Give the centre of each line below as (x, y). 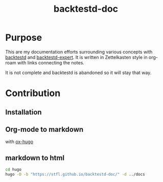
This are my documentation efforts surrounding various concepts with (79, 52)
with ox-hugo (19, 142)
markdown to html (35, 158)
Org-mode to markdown (44, 129)
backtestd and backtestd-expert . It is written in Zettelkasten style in (76, 57)
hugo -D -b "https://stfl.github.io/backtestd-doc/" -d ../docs (75, 174)
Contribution (33, 93)
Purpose (24, 38)
